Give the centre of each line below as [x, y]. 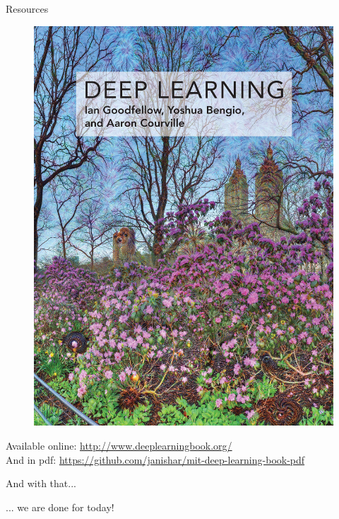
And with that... [41, 483]
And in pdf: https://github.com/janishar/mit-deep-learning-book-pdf [155, 459]
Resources [27, 8]
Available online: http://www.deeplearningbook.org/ [119, 445]
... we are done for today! [60, 507]
